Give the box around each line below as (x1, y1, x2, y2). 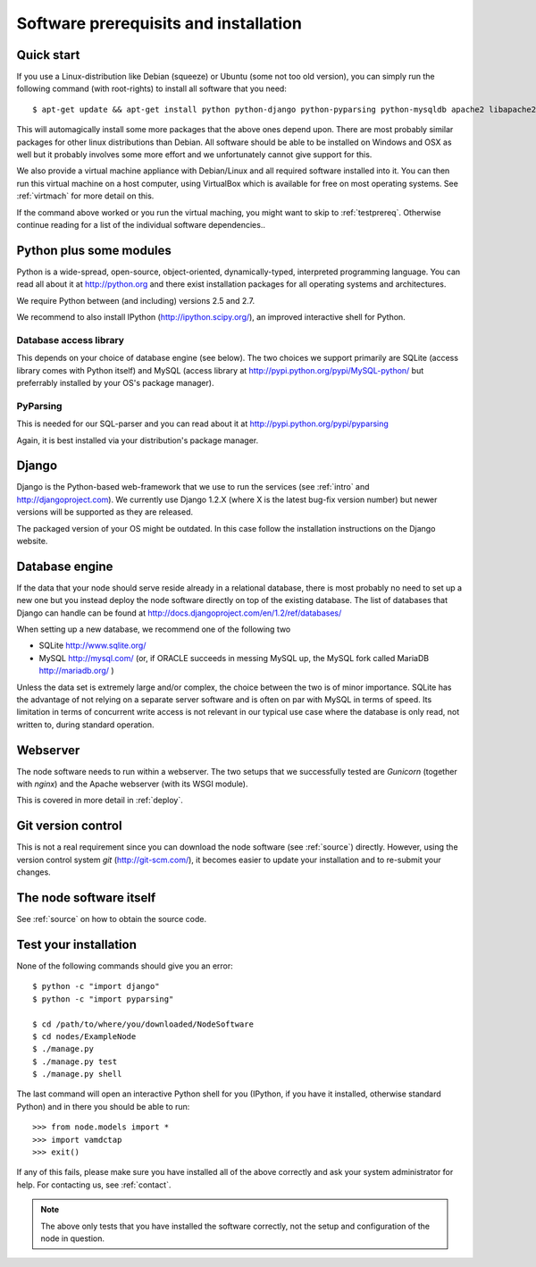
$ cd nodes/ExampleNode (32, 1031, 137, 1041)
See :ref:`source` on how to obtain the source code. (16, 914, 207, 925)
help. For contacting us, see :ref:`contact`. (16, 1179, 172, 1190)
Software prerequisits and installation (16, 13, 303, 33)
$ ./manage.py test (32, 1056, 118, 1067)
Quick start (16, 47, 80, 63)
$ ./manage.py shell (32, 1069, 122, 1079)
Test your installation (16, 936, 138, 952)
